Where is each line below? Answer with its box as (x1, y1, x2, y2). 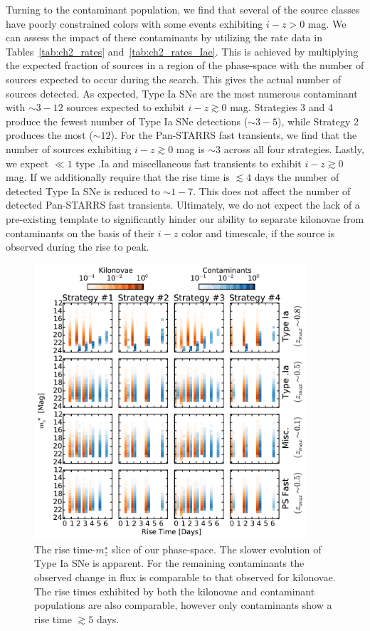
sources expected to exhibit (66, 100, 185, 115)
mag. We (307, 16, 347, 31)
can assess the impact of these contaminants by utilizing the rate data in (6, 30, 322, 45)
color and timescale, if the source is (181, 225, 335, 240)
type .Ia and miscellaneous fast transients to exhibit (75, 155, 302, 170)
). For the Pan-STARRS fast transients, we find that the (110, 127, 357, 142)
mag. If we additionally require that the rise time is (6, 170, 230, 184)
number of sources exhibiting (6, 141, 132, 156)
